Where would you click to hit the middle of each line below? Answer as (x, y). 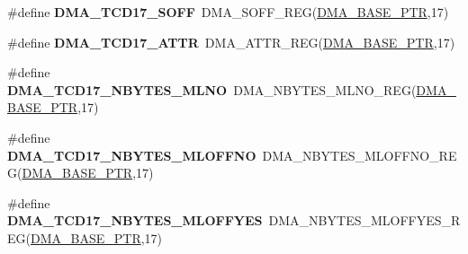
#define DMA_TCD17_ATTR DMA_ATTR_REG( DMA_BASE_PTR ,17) (231, 42)
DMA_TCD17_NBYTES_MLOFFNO (132, 155)
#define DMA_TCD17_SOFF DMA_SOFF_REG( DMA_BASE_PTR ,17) (228, 12)
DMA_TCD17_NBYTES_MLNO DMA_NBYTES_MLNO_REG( (212, 89)
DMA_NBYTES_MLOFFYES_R (364, 220)
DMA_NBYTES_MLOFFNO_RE (360, 155)
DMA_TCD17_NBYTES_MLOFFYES (135, 220)
